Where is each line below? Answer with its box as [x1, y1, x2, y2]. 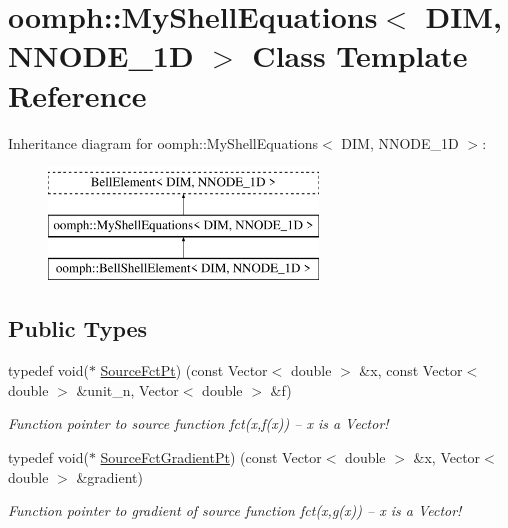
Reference [8, 74, 147, 115]
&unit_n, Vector [76, 379, 179, 400]
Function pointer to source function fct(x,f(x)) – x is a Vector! [8, 413, 389, 434]
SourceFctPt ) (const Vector [100, 360, 268, 381]
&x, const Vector [359, 360, 463, 381]
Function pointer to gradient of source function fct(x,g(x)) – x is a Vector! [8, 500, 462, 521]
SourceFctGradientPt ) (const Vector [100, 447, 322, 468]
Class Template [252, 35, 468, 76]
